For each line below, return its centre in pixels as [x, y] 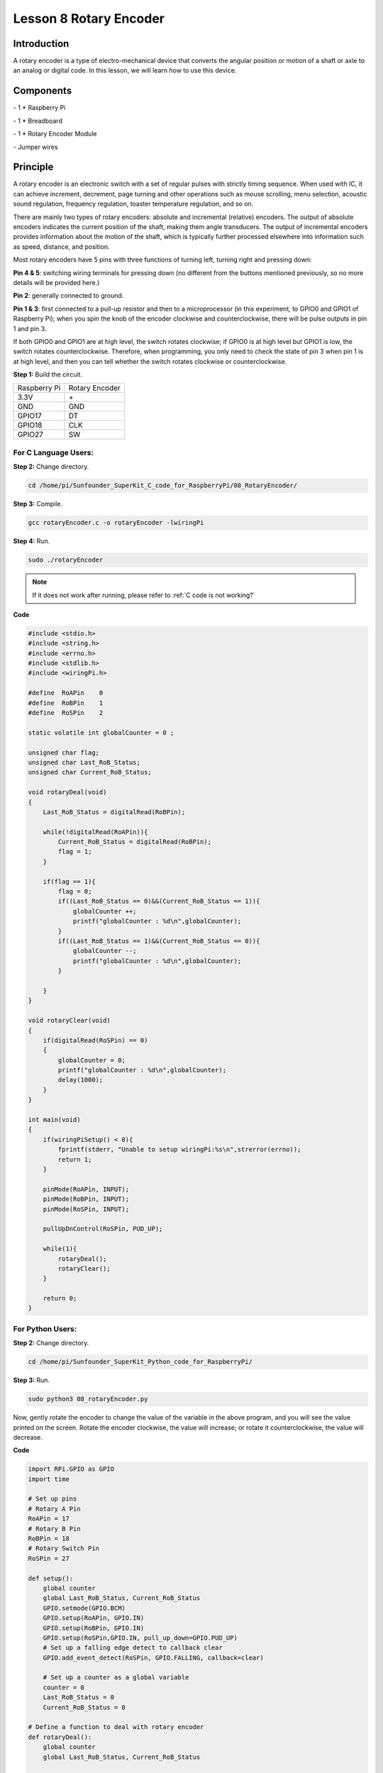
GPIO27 [30, 435]
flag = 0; [75, 891]
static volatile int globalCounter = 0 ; [101, 733]
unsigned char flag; [63, 752]
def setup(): [51, 1578]
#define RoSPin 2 [66, 713]
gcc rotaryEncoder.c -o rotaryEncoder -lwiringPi [116, 523]
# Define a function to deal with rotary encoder [116, 1727]
